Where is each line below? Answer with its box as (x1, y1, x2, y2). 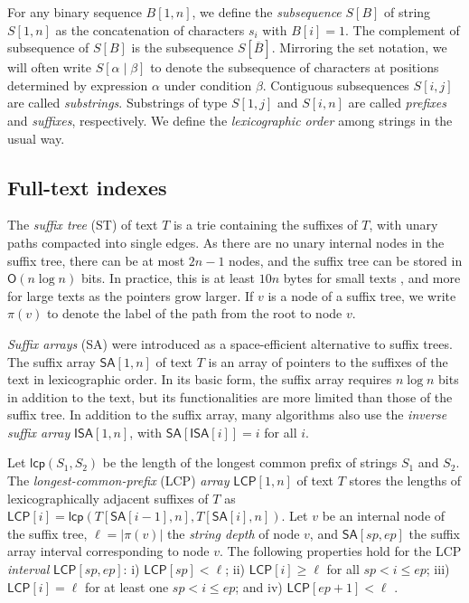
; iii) (426, 560, 450, 579)
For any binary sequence (7, 3, 142, 21)
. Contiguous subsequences (262, 75, 409, 94)
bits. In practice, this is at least (80, 269, 255, 287)
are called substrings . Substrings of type (7, 93, 228, 112)
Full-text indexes (7, 173, 167, 201)
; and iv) (235, 577, 283, 596)
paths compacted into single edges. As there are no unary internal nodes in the (7, 232, 445, 251)
